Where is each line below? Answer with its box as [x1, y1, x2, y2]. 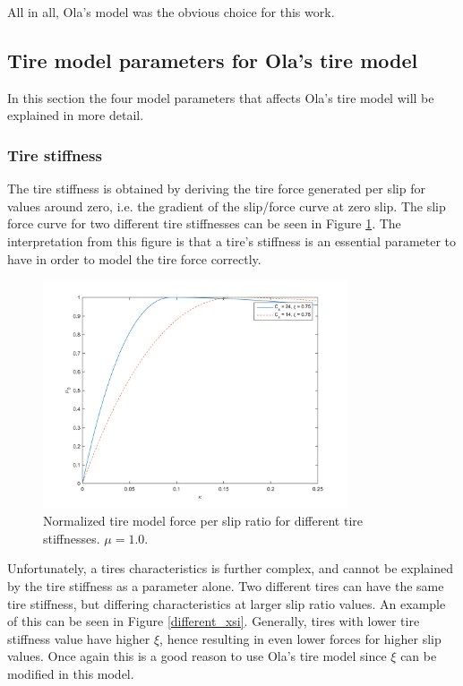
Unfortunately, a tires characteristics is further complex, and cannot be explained [7, 559, 453, 578]
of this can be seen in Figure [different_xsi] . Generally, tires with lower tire [7, 612, 420, 630]
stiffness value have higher [7, 629, 150, 647]
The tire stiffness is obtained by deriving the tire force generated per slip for [7, 179, 425, 198]
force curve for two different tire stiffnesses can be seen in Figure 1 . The [7, 214, 401, 233]
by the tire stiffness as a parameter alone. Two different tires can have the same [7, 576, 444, 595]
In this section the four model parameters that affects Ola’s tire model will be [7, 88, 434, 107]
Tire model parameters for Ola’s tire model [7, 46, 418, 73]
